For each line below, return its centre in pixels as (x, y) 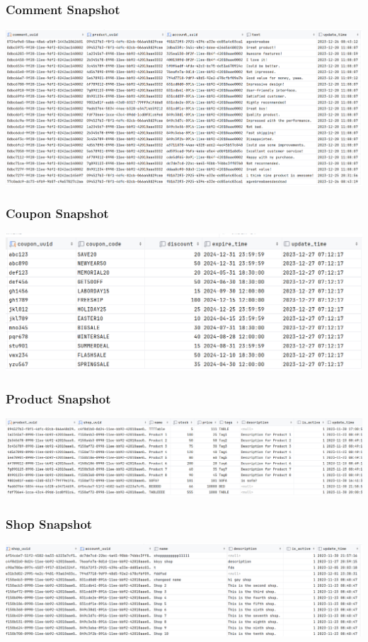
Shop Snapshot (49, 524)
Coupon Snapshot (57, 213)
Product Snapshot (58, 398)
